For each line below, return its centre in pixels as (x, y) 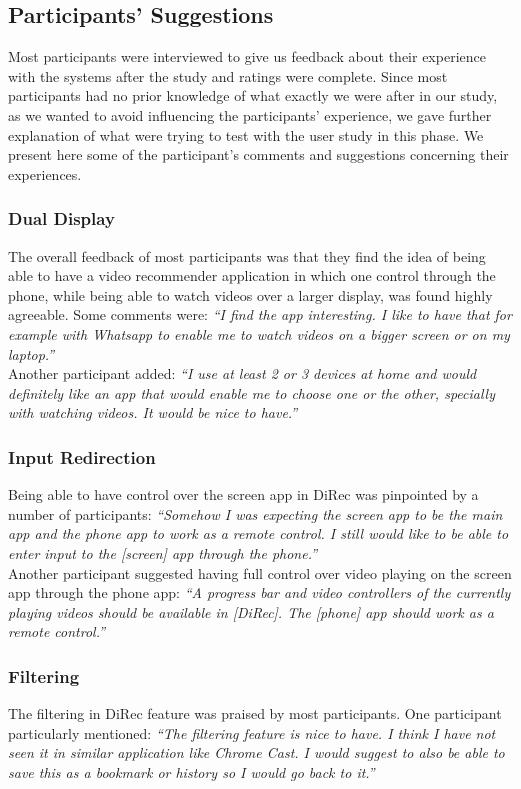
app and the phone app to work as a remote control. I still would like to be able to (258, 533)
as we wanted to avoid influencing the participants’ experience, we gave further (250, 114)
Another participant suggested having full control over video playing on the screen (260, 572)
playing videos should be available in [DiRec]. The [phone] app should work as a (251, 611)
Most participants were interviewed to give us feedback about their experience (247, 56)
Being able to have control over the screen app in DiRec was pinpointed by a (243, 494)
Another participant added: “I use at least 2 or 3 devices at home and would (242, 373)
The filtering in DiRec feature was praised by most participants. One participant (255, 713)
